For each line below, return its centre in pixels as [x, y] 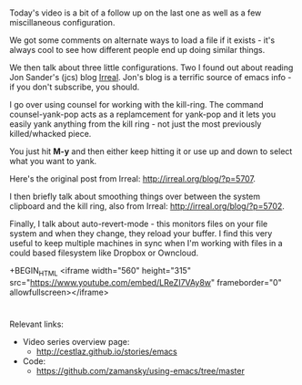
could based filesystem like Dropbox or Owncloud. [104, 253]
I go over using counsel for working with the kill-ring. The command [136, 105]
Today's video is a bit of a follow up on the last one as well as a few [136, 13]
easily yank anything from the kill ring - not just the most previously [136, 124]
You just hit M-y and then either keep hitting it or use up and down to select [151, 151]
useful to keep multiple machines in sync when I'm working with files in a [146, 244]
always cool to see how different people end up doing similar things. [137, 50]
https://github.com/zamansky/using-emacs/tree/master [141, 371]
